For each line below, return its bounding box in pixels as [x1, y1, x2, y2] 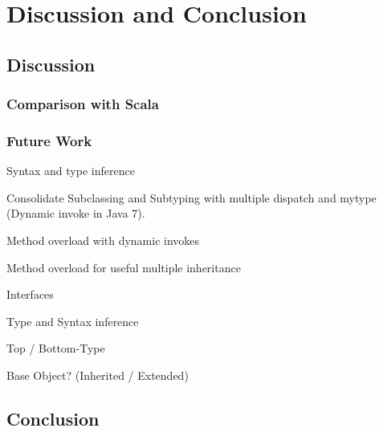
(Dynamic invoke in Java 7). [6, 205, 145, 222]
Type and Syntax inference [6, 312, 139, 329]
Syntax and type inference [6, 162, 135, 179]
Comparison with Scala [6, 94, 159, 114]
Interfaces [6, 286, 54, 303]
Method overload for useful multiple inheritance [6, 259, 241, 275]
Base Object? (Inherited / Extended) [6, 366, 189, 383]
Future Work [6, 130, 92, 150]
